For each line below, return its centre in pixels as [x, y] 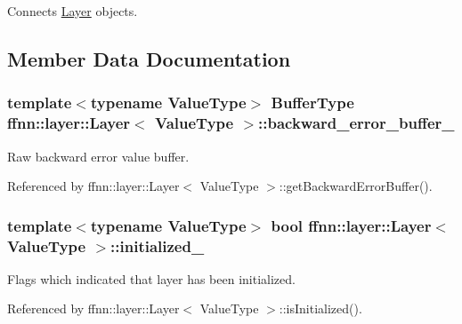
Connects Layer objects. [73, 11]
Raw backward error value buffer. [98, 156]
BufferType [312, 103]
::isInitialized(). [320, 308]
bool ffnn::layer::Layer [351, 225]
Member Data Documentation [149, 58]
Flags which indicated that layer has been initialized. [151, 278]
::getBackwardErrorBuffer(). [356, 186]
